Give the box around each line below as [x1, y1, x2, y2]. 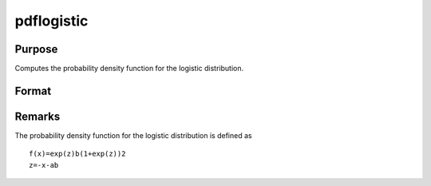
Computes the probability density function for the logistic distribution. [14, 64, 243, 73]
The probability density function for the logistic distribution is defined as [14, 130, 252, 140]
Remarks [14, 109, 61, 123]
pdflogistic [14, 12, 89, 30]
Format [14, 84, 52, 97]
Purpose [14, 42, 58, 56]
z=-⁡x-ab [29, 160, 59, 169]
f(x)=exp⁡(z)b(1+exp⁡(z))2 [29, 149, 126, 159]
